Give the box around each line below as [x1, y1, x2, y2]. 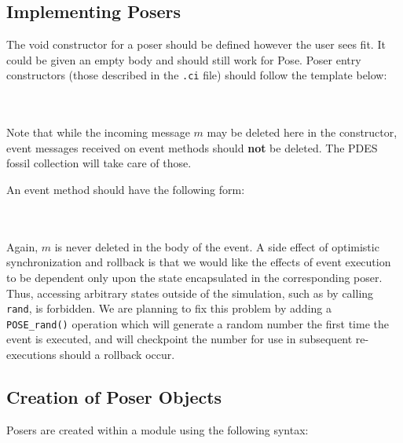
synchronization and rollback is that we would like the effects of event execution [6, 254, 391, 270]
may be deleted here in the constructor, [207, 124, 398, 141]
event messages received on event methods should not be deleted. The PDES [6, 139, 378, 156]
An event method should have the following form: [6, 181, 245, 198]
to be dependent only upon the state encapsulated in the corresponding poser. [6, 269, 383, 285]
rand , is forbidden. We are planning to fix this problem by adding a [6, 300, 332, 317]
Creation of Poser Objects [6, 385, 222, 409]
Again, [6, 238, 38, 254]
